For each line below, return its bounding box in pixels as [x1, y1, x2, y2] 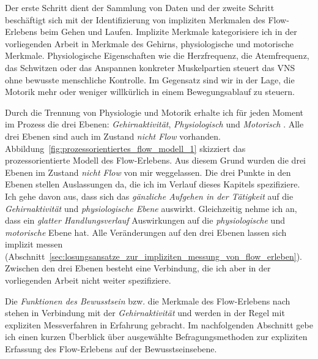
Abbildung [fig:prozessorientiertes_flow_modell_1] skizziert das [5, 142, 246, 154]
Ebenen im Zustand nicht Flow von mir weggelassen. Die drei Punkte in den [5, 165, 291, 178]
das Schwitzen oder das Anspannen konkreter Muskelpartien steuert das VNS [5, 61, 295, 74]
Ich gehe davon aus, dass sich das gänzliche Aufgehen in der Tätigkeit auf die [5, 189, 294, 202]
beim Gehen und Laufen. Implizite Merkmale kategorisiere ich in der [40, 25, 297, 38]
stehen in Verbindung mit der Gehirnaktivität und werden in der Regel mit [5, 306, 285, 319]
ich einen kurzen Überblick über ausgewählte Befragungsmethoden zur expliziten [5, 330, 308, 343]
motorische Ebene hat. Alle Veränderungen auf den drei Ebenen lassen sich [5, 225, 287, 238]
